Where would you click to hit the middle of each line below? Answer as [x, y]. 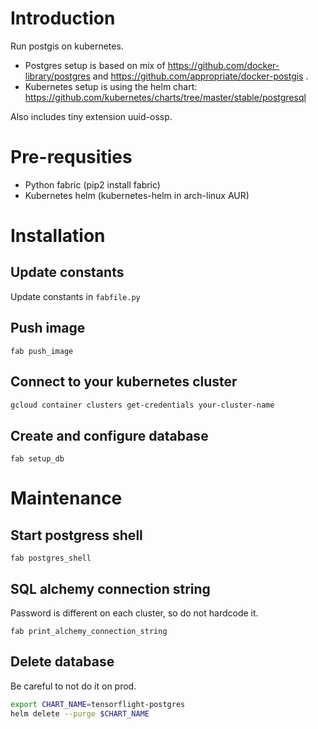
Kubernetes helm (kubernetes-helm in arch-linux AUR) [137, 195]
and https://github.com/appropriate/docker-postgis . [200, 76]
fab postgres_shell [51, 558]
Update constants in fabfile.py [75, 296]
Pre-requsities [71, 157]
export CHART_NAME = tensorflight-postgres [98, 704]
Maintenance [66, 498]
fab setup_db [37, 459]
